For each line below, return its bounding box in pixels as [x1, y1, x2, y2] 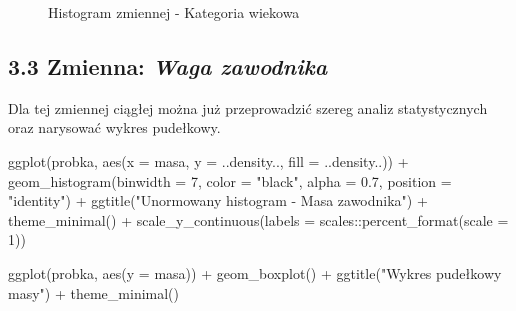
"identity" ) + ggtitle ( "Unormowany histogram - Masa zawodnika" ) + [8, 190, 428, 211]
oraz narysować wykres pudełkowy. [8, 117, 221, 138]
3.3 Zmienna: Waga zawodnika [8, 50, 328, 81]
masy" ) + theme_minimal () [8, 282, 180, 303]
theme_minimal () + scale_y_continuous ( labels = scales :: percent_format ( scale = [8, 209, 509, 230]
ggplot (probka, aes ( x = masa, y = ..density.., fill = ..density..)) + [8, 150, 409, 171]
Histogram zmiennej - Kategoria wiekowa [48, 2, 300, 22]
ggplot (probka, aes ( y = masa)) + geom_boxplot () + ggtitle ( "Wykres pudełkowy [8, 262, 502, 283]
